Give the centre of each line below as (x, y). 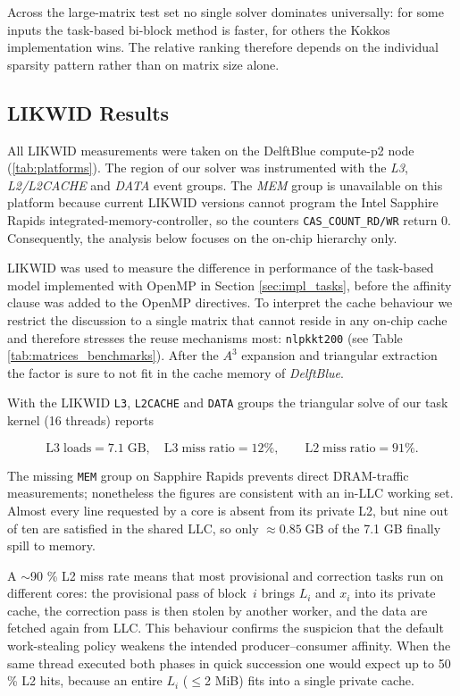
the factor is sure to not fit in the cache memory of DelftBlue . (176, 372)
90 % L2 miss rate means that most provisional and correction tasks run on (237, 575)
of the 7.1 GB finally (385, 528)
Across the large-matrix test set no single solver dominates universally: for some (226, 12)
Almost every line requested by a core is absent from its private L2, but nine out (228, 510)
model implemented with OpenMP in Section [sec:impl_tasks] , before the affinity (230, 285)
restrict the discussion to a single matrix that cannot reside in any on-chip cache (227, 319)
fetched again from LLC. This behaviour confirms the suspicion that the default (226, 628)
